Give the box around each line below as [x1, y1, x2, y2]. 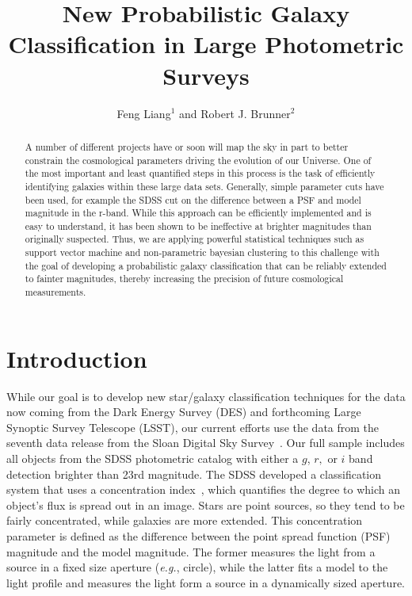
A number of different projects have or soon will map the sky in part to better [25, 139, 349, 153]
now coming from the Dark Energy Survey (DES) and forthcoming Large [6, 403, 361, 420]
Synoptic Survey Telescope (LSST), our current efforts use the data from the [6, 418, 380, 435]
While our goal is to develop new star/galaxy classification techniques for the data [6, 388, 406, 404]
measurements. [25, 285, 86, 299]
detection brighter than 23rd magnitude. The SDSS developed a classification [6, 465, 382, 482]
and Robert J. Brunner [179, 105, 291, 121]
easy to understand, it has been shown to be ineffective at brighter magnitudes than [25, 219, 372, 232]
